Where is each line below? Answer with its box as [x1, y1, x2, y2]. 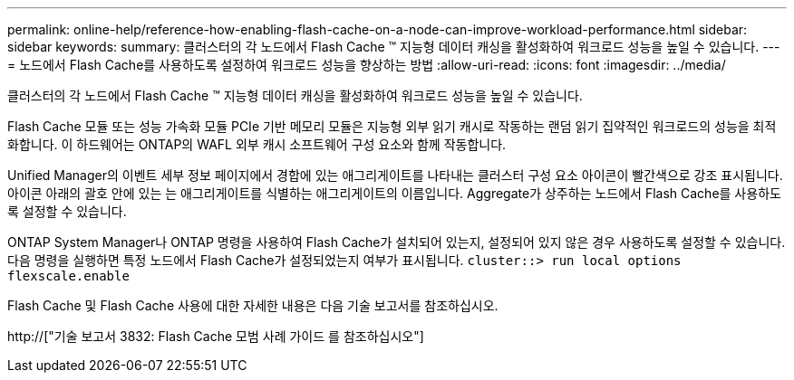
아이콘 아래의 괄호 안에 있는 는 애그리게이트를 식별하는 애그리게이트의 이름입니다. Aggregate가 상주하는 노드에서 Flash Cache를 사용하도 [7, 185, 781, 201]
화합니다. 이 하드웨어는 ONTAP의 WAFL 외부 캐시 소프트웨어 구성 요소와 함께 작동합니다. [7, 137, 507, 152]
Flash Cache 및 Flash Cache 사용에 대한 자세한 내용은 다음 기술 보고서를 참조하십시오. [7, 298, 499, 313]
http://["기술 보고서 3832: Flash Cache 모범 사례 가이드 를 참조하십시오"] [7, 328, 424, 344]
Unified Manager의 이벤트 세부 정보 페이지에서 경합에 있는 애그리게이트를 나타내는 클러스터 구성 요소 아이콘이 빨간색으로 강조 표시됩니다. [7, 167, 783, 183]
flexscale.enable [7, 269, 130, 283]
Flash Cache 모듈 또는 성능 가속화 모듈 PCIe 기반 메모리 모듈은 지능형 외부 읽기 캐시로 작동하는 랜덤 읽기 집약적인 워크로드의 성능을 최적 [7, 119, 777, 134]
